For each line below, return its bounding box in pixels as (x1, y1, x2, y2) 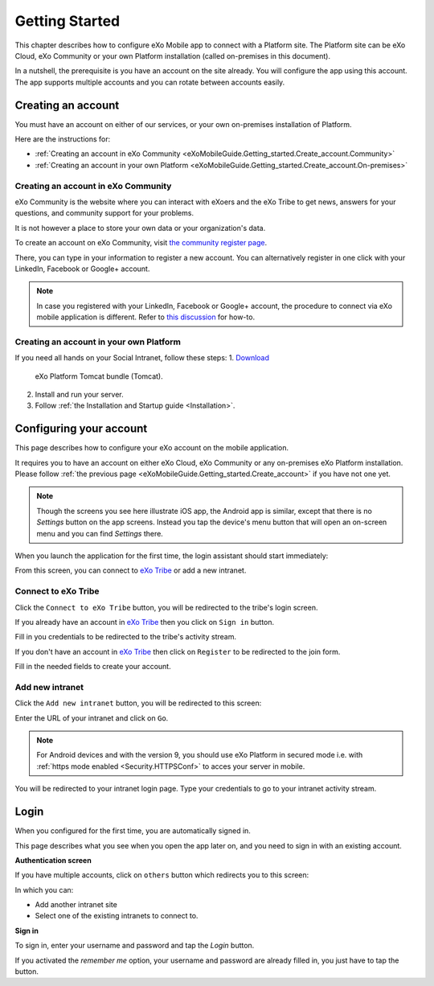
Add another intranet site (35, 900, 118, 910)
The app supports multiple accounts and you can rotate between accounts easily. (14, 77, 285, 87)
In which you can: (14, 885, 74, 894)
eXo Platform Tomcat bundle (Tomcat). (35, 371, 164, 381)
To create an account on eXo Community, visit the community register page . (14, 238, 268, 248)
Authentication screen (14, 855, 92, 865)
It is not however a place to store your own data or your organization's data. (14, 223, 266, 232)
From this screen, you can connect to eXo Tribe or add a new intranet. (14, 565, 247, 575)
